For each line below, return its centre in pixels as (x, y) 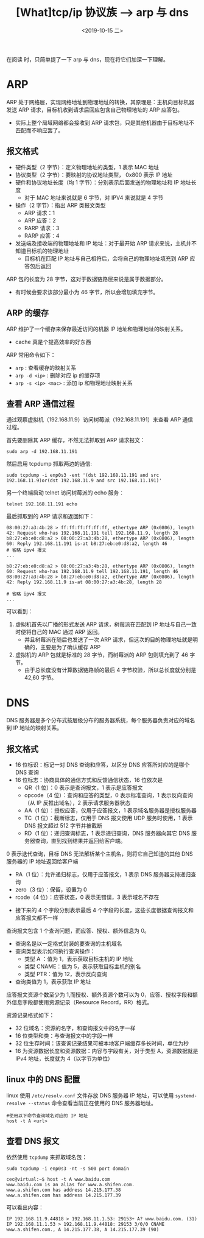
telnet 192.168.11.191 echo (42, 504)
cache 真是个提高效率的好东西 (53, 342)
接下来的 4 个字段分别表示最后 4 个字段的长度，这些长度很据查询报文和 (104, 910)
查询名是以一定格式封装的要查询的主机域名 (69, 944)
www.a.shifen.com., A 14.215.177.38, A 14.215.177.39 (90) (83, 1229)
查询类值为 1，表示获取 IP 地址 (53, 982)
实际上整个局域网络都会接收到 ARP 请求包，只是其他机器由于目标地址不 (105, 122)
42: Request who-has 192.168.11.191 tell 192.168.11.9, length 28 (92, 533)
